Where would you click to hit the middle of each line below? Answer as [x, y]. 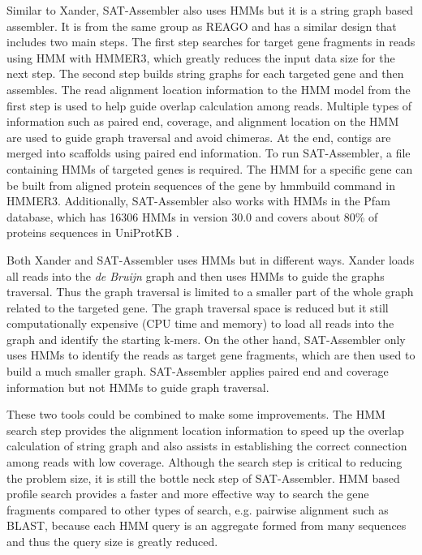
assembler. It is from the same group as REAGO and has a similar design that [202, 26]
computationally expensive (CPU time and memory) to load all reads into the [200, 323]
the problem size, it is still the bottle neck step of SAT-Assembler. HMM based [203, 478]
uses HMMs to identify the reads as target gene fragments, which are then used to [211, 355]
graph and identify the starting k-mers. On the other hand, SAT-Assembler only [206, 339]
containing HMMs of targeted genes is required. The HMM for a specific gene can [210, 168]
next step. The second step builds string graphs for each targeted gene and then [205, 73]
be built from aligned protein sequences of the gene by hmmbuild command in [201, 185]
